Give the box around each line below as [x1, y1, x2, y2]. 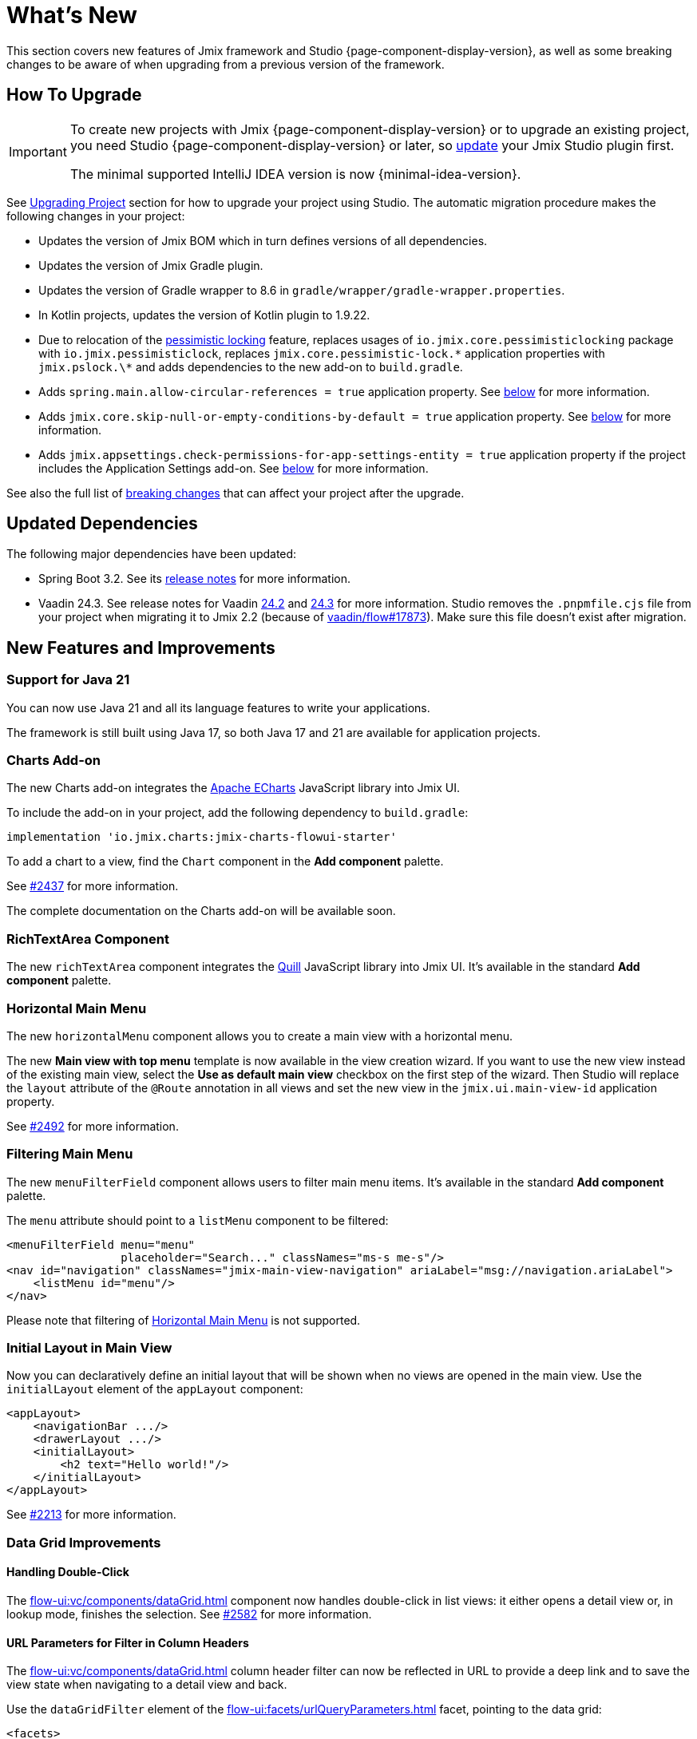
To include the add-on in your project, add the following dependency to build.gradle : [6, 806, 469, 820]
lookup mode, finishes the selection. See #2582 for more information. [6, 1607, 372, 1621]
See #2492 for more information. [6, 1119, 179, 1133]
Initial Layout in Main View [6, 1340, 172, 1357]
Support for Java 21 [6, 671, 130, 688]
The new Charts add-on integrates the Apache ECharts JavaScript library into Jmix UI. [6, 781, 461, 795]
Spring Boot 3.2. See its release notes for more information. [38, 572, 351, 586]
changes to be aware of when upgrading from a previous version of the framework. [6, 57, 445, 71]
